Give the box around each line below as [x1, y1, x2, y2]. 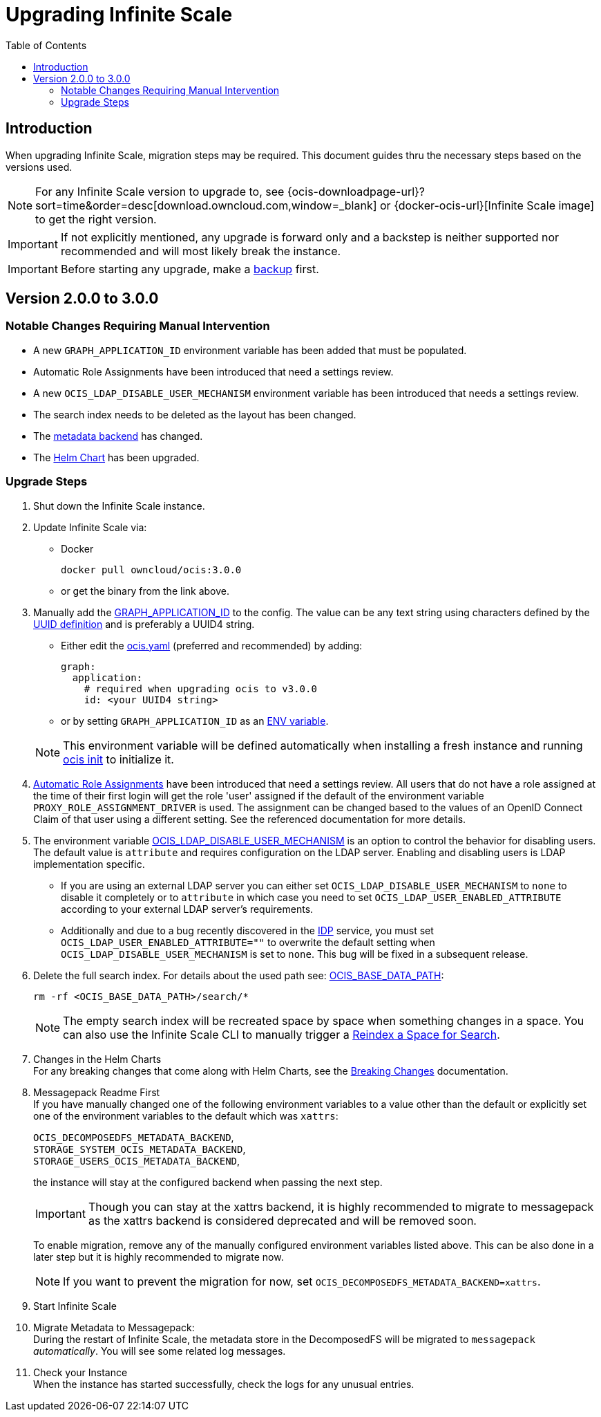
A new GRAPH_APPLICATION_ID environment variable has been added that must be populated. [33, 344, 467, 356]
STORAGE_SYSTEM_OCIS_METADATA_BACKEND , [33, 1142, 246, 1155]
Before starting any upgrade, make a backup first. [60, 261, 319, 276]
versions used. [6, 160, 73, 173]
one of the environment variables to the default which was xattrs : [33, 1109, 338, 1122]
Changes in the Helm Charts [33, 1053, 162, 1065]
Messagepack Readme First [33, 1086, 160, 1098]
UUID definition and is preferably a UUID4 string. [33, 618, 255, 630]
